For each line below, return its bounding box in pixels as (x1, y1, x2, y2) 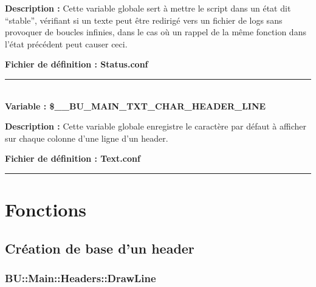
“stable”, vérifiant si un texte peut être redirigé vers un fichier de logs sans (5, 13, 283, 26)
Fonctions (5, 197, 87, 222)
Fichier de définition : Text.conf (5, 152, 140, 165)
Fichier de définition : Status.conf (5, 58, 148, 71)
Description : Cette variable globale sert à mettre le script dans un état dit (5, 2, 291, 14)
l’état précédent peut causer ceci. (5, 37, 128, 50)
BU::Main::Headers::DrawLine (5, 271, 156, 286)
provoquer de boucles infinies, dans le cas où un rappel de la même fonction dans (5, 26, 306, 38)
